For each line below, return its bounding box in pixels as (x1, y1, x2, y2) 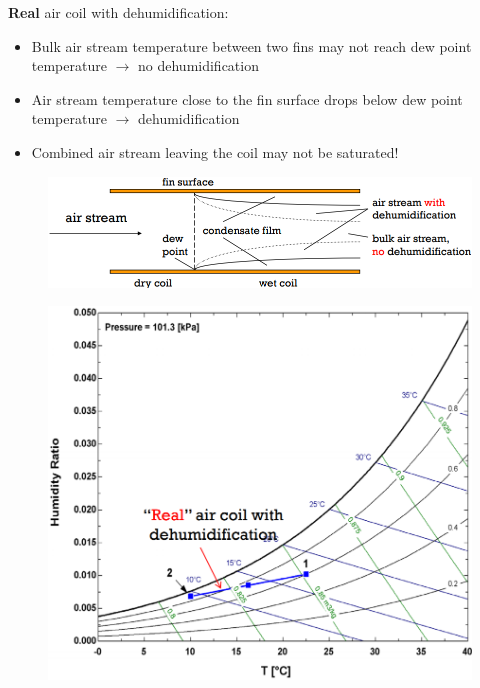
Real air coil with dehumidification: (8, 2, 229, 22)
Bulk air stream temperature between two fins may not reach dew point (31, 35, 472, 56)
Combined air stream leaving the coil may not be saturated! (31, 141, 399, 162)
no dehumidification (138, 55, 259, 76)
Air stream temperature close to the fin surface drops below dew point (31, 88, 463, 109)
